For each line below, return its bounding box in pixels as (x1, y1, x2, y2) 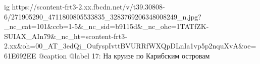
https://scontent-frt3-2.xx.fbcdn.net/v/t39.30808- (12, 1, 165, 11)
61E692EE (4, 50, 36, 60)
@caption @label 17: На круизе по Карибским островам (38, 50, 210, 60)
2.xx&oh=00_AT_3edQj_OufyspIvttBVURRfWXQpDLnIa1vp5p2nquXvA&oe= (4, 40, 256, 51)
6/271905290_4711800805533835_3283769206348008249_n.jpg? (4, 11, 201, 21)
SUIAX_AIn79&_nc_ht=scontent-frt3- (4, 30, 127, 41)
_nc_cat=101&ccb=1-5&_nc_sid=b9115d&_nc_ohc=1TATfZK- (4, 21, 209, 31)
